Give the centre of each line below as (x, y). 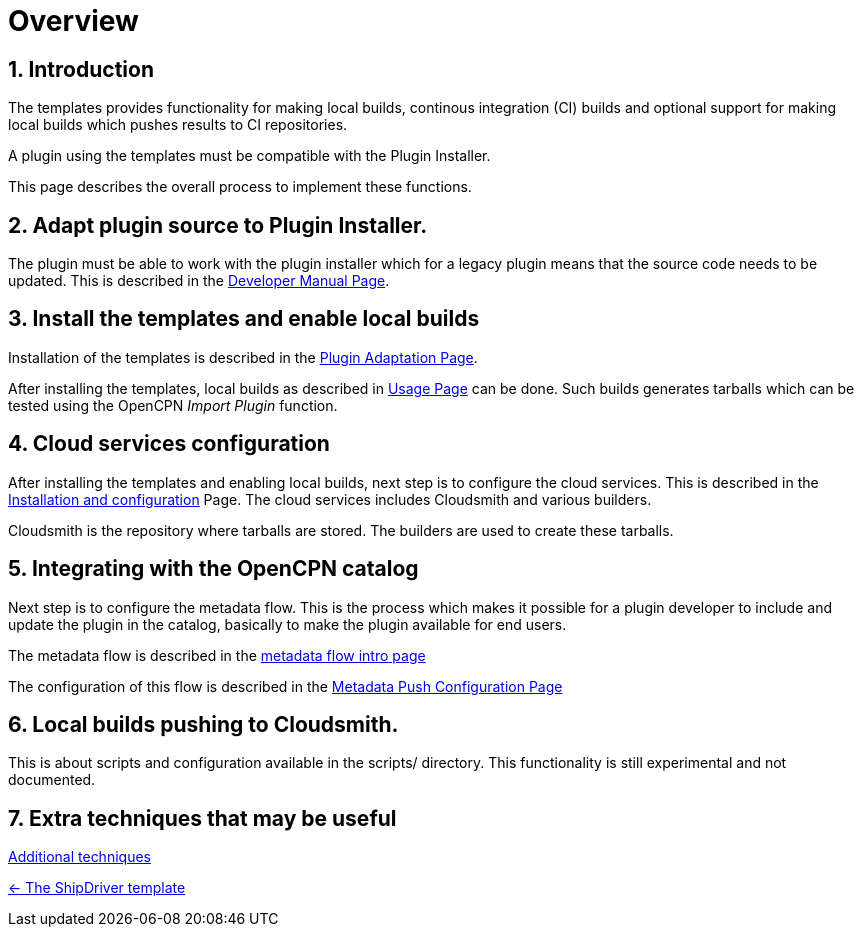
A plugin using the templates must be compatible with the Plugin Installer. (249, 156)
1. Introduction (81, 69)
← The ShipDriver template (97, 888)
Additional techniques (79, 857)
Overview (73, 21)
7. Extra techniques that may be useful (202, 818)
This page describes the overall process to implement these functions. (240, 187)
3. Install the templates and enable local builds (244, 319)
